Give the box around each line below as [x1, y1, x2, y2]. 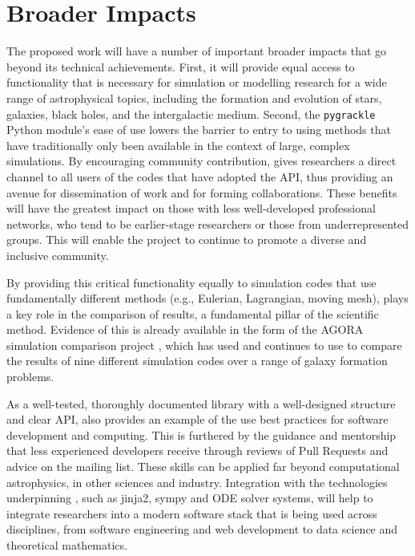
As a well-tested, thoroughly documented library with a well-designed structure [6, 395, 396, 412]
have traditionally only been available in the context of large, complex [6, 136, 350, 153]
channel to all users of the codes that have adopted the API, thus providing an [6, 168, 393, 185]
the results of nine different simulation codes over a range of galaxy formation [6, 352, 388, 369]
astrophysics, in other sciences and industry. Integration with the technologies [6, 473, 388, 490]
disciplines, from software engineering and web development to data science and [6, 521, 398, 538]
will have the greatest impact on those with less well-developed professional [6, 200, 376, 217]
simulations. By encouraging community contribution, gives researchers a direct [6, 152, 397, 169]
